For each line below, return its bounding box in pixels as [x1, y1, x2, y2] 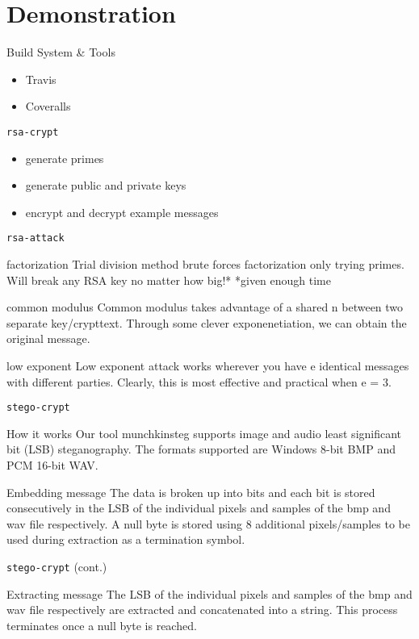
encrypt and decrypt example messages [25, 203, 219, 220]
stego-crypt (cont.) [6, 558, 107, 574]
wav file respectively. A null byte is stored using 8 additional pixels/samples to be [6, 515, 410, 532]
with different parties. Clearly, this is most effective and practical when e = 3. [6, 373, 392, 390]
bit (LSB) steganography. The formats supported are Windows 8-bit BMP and [6, 441, 396, 457]
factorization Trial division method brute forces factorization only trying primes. [6, 256, 404, 272]
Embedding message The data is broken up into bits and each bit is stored [6, 483, 375, 500]
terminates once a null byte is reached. [6, 616, 197, 633]
